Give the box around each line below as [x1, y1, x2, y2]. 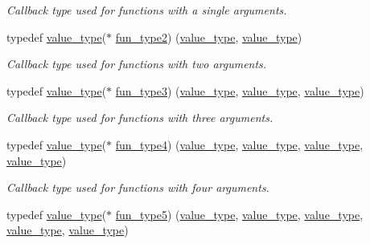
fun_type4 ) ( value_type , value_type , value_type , [115, 136, 364, 152]
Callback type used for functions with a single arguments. [6, 2, 287, 18]
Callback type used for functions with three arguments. [6, 109, 273, 126]
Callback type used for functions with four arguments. [6, 179, 269, 196]
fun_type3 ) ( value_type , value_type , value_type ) [115, 82, 364, 99]
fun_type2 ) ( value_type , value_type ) [115, 28, 302, 45]
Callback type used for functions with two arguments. [6, 55, 267, 72]
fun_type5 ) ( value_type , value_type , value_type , [115, 205, 364, 222]
